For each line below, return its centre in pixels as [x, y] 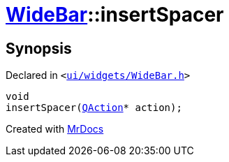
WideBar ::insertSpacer [115, 15]
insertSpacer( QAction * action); [94, 108]
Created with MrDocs [55, 129]
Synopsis [39, 48]
